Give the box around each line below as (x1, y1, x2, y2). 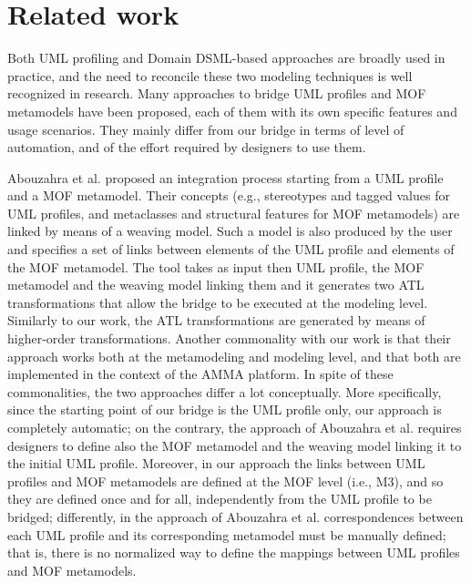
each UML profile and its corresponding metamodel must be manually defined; (7, 525, 446, 544)
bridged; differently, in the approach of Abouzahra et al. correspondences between (7, 506, 464, 526)
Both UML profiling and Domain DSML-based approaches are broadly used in (7, 48, 445, 67)
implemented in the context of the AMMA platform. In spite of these (7, 364, 394, 384)
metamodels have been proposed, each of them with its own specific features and (7, 101, 457, 120)
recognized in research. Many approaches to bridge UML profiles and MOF (7, 84, 426, 103)
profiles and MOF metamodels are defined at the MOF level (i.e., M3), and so (7, 471, 444, 490)
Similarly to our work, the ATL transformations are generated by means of (7, 311, 425, 330)
